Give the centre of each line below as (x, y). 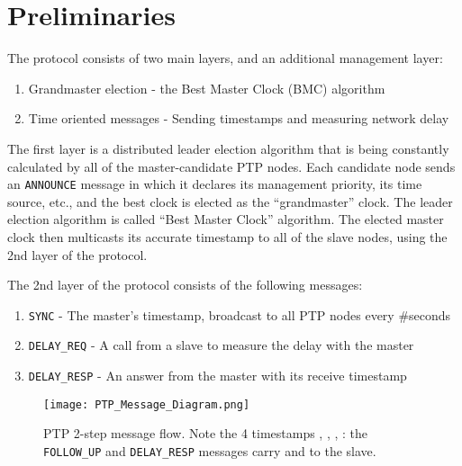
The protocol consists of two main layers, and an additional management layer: (225, 58)
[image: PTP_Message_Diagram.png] (147, 404)
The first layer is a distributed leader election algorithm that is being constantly (228, 148)
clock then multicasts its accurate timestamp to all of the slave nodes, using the (227, 236)
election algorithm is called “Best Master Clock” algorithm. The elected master (226, 219)
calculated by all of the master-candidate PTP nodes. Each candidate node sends (231, 166)
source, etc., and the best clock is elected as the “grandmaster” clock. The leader (230, 201)
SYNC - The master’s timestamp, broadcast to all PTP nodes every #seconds (240, 314)
